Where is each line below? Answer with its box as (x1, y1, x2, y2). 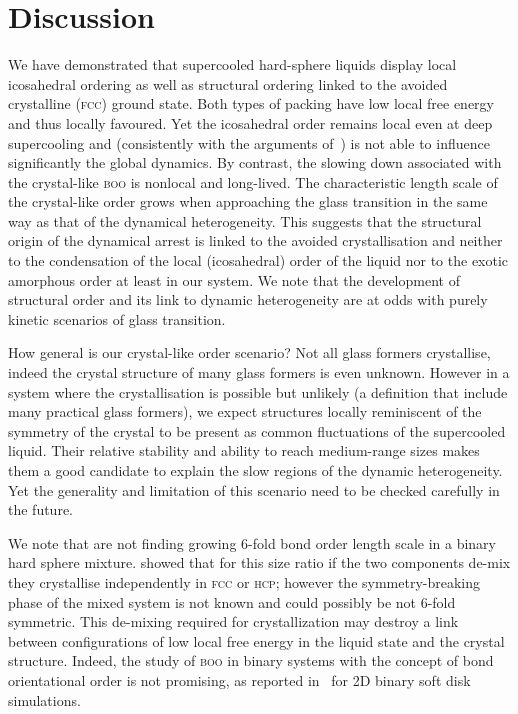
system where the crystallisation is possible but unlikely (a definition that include (8, 381, 508, 402)
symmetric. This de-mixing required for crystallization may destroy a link (8, 611, 459, 632)
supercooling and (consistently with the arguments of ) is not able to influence (8, 132, 490, 153)
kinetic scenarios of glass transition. (8, 308, 226, 329)
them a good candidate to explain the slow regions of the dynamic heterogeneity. (8, 460, 503, 480)
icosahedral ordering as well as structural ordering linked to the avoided (8, 73, 448, 94)
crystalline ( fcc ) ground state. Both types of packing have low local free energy (8, 93, 494, 114)
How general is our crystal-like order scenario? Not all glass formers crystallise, (8, 342, 491, 363)
